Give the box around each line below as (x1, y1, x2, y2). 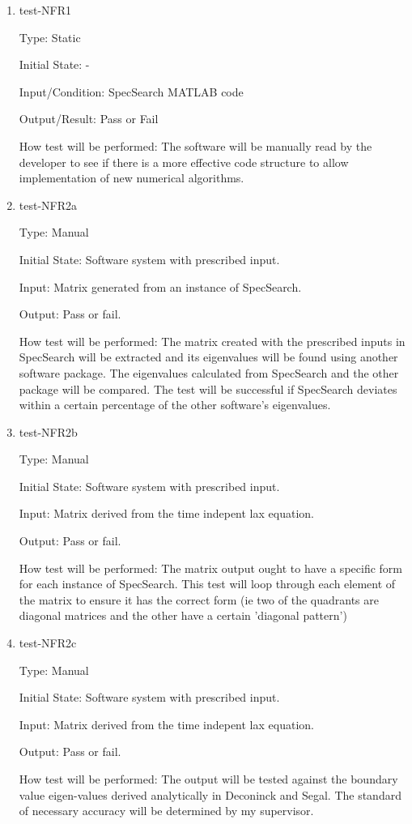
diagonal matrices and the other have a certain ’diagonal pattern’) (19, 607, 347, 624)
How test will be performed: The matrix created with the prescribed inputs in (19, 332, 406, 349)
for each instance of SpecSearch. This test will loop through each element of (19, 575, 396, 592)
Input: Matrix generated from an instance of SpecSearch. (19, 278, 302, 295)
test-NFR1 (19, 2, 72, 18)
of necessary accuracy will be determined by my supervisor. (19, 802, 314, 819)
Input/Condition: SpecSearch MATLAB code (19, 83, 244, 100)
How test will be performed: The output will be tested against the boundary (19, 771, 398, 787)
